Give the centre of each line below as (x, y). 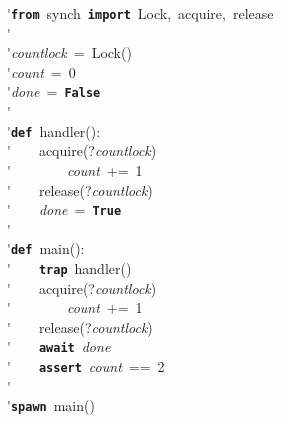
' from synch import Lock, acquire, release (140, 13)
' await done (59, 346)
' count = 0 (41, 71)
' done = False (54, 91)
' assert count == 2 (86, 366)
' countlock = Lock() (69, 52)
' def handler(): (54, 130)
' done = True (64, 209)
